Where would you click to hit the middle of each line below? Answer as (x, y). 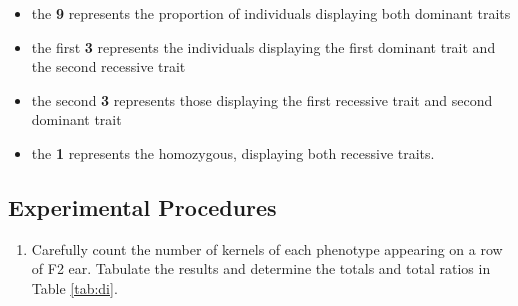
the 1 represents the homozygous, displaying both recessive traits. (233, 152)
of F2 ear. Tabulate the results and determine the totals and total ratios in (261, 268)
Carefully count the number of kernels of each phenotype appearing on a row (267, 248)
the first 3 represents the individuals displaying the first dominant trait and (263, 46)
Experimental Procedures (142, 206)
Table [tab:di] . (74, 287)
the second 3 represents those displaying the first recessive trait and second (262, 99)
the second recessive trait (108, 66)
